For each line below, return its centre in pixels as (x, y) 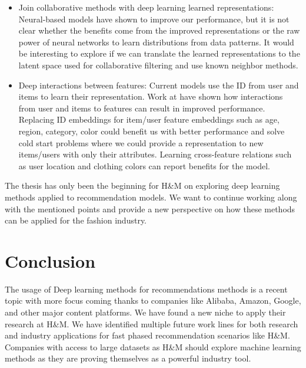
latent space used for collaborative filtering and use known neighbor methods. (158, 65)
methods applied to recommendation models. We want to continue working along (151, 197)
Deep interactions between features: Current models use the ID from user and (159, 85)
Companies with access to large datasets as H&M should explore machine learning (153, 346)
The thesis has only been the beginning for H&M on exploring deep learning (142, 185)
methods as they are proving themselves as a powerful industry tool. (128, 358)
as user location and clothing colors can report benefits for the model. (144, 165)
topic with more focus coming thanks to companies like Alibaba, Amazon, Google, (153, 300)
